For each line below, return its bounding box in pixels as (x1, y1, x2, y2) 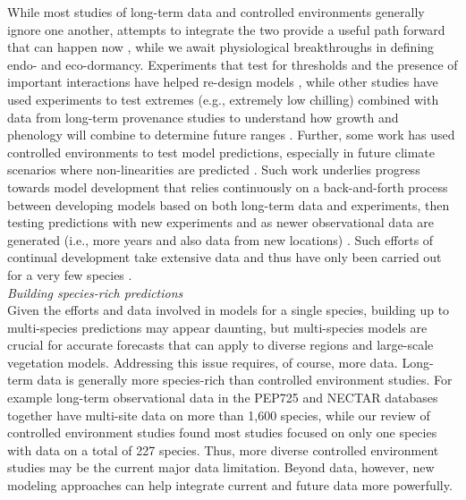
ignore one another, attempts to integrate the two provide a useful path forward (7, 20, 445, 38)
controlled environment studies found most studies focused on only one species (7, 423, 437, 442)
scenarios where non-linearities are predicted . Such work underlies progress (7, 160, 420, 179)
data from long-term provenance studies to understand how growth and (7, 107, 399, 126)
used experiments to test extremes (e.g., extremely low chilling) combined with (7, 89, 439, 108)
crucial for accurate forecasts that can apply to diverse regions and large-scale (7, 335, 434, 354)
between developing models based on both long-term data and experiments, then (7, 195, 450, 214)
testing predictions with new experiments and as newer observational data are (7, 213, 434, 232)
